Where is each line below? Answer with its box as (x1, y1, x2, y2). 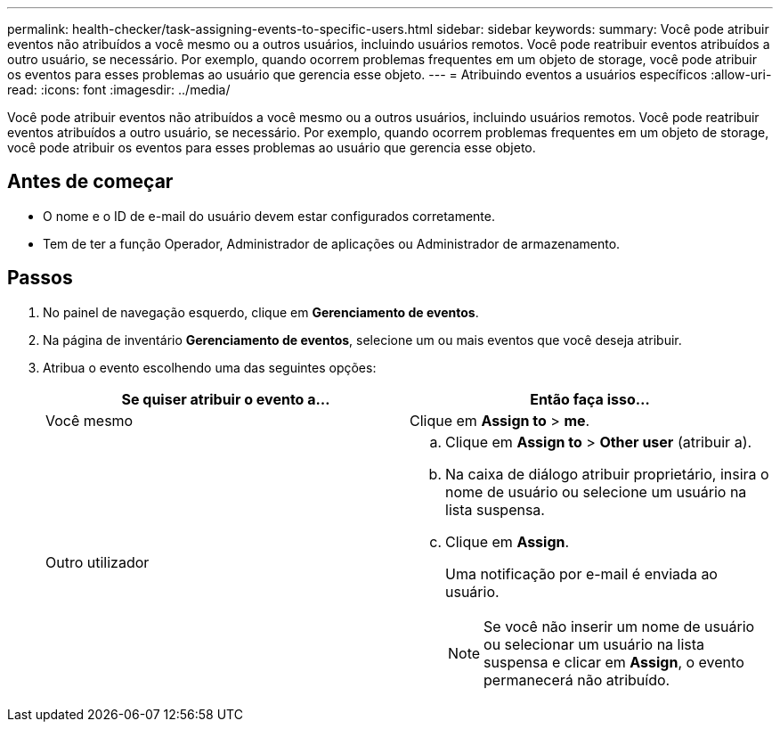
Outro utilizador (45, 553, 150, 571)
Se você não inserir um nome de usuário (483, 617, 755, 635)
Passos (7, 266, 73, 290)
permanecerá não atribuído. (483, 670, 670, 689)
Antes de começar (7, 170, 174, 193)
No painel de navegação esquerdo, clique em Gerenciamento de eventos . (43, 304, 479, 320)
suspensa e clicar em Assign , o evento (483, 652, 744, 671)
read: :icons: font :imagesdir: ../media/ (7, 82, 231, 97)
